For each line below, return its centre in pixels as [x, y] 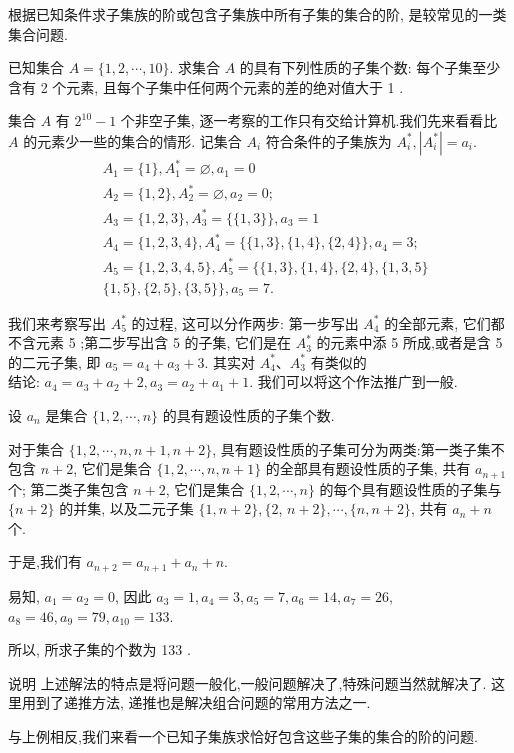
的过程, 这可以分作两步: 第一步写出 [245, 322]
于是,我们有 [45, 561]
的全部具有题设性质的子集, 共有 [368, 468]
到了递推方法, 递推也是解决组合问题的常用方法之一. [203, 702]
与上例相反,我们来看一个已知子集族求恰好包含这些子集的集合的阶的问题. [243, 735]
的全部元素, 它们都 [444, 322]
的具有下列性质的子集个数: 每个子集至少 [370, 67]
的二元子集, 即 [54, 361]
